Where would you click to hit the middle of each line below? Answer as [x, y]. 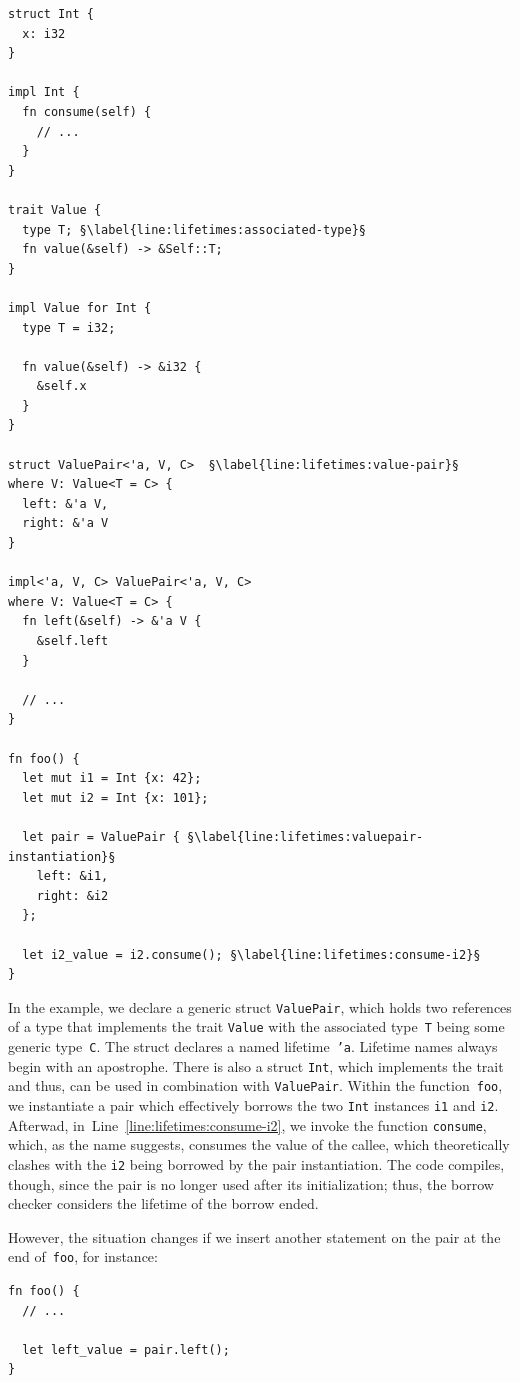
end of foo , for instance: [83, 1256]
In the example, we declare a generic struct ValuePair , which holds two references [260, 1006]
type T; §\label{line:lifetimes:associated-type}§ [194, 229]
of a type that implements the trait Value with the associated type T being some [256, 1026]
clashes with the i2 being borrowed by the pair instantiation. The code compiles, [256, 1163]
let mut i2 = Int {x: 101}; [115, 797]
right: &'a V [65, 523]
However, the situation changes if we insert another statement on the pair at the [254, 1236]
